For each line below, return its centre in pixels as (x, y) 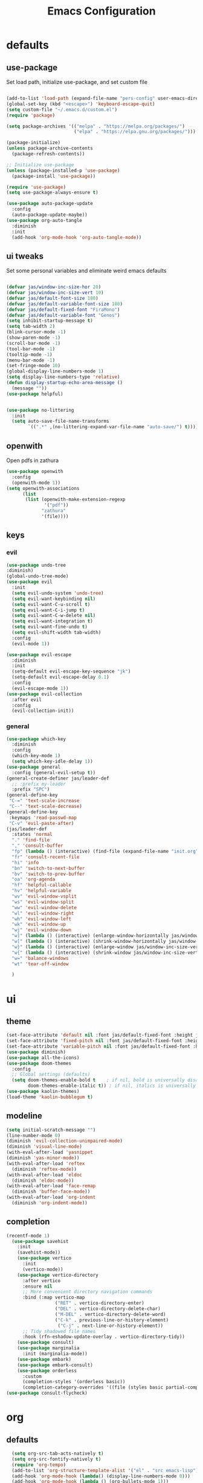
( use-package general (34, 767)
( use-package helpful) (35, 394)
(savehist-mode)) (39, 1253)
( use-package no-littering (40, 410)
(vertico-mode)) (43, 1269)
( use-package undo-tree (36, 565)
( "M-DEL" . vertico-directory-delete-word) (110, 1314)
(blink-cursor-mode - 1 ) (36, 332)
